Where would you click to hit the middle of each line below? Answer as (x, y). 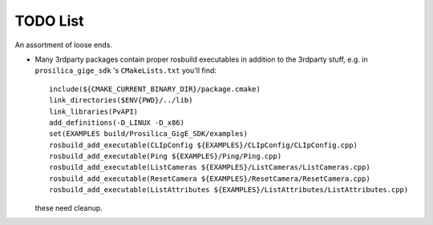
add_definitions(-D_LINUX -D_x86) (117, 123)
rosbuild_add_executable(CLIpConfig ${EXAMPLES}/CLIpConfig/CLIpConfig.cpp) (204, 145)
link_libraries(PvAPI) (94, 111)
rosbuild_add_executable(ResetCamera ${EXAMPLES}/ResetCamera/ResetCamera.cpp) (210, 179)
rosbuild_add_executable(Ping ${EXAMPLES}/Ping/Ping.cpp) (166, 157)
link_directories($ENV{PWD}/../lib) (121, 100)
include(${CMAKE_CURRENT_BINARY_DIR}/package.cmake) (155, 89)
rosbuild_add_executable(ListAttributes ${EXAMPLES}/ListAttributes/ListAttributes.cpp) (229, 190)
